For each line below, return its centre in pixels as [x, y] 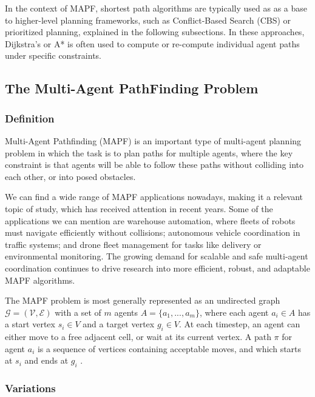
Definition [30, 118]
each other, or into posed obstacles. [70, 176]
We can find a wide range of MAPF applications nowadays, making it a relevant [154, 197]
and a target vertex [119, 324]
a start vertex [30, 324]
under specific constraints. [53, 55]
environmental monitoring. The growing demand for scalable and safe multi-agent [157, 256]
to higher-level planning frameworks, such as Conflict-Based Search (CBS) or [148, 20]
